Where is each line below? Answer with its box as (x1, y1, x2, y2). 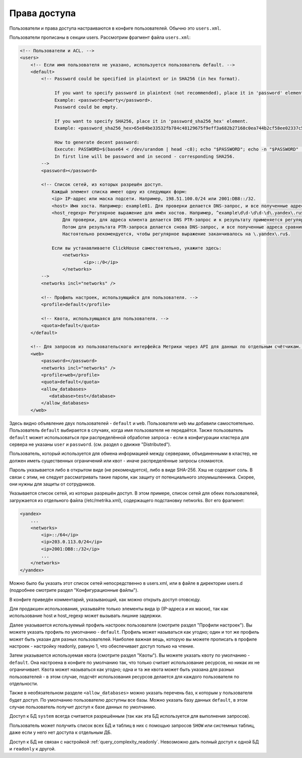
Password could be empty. (54, 104, 118, 110)
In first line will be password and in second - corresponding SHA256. (54, 154, 235, 159)
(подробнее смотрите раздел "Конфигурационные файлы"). (9, 587, 138, 593)
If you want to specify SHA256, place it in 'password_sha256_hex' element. (54, 118, 249, 124)
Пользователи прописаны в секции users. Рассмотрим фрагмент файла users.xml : (9, 34, 191, 40)
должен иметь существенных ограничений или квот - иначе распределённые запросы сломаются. (9, 457, 224, 463)
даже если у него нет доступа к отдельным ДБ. (9, 729, 112, 735)
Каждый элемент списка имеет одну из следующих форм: (51, 189, 187, 194)
